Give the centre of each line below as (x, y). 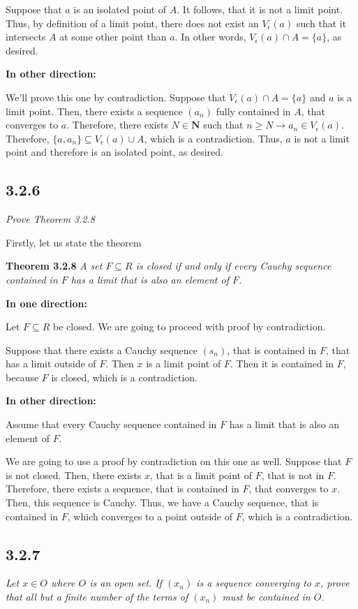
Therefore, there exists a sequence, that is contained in (122, 489)
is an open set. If (126, 583)
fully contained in (253, 111)
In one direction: (46, 303)
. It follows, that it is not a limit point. (260, 9)
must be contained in (266, 597)
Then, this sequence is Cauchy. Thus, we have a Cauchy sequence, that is (162, 502)
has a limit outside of (51, 364)
